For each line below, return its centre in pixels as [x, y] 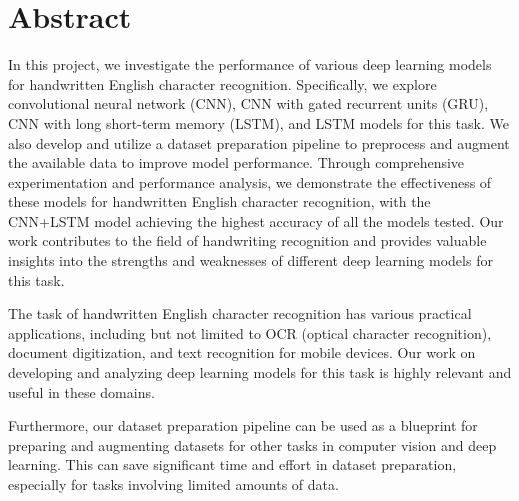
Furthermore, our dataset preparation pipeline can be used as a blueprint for [243, 425]
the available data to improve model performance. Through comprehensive [236, 162]
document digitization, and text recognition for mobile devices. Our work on [242, 352]
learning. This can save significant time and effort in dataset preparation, [232, 464]
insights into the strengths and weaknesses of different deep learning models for [250, 260]
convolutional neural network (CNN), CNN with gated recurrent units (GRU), [248, 103]
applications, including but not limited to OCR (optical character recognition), [250, 332]
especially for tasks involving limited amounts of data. [173, 484]
